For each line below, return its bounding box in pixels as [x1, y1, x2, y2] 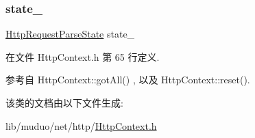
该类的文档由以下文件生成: [5, 96, 123, 109]
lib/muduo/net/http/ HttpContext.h [5, 118, 157, 133]
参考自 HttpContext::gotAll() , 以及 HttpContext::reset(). [5, 72, 250, 87]
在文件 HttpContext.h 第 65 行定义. [5, 49, 160, 64]
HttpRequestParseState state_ [5, 27, 135, 41]
